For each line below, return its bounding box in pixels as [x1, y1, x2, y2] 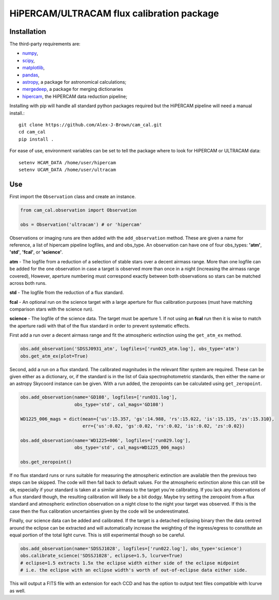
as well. [9, 588, 26, 594]
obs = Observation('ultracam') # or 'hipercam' [20, 221, 142, 227]
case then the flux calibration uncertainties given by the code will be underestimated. [9, 508, 190, 514]
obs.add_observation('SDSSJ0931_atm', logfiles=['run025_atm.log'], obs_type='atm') [20, 346, 240, 352]
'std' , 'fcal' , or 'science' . [9, 249, 64, 255]
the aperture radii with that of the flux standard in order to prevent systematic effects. [9, 322, 190, 328]
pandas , [22, 72, 39, 78]
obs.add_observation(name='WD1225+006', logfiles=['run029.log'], [20, 437, 191, 443]
